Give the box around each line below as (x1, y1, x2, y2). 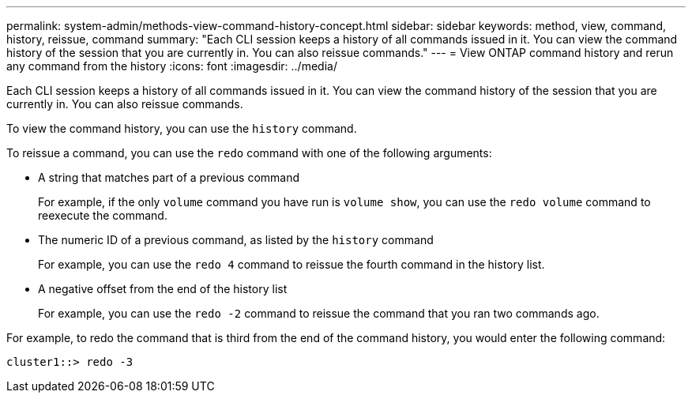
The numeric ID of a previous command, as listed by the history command (38, 233, 434, 247)
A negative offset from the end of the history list (38, 282, 288, 295)
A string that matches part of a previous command (38, 171, 300, 184)
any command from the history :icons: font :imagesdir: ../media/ (6, 59, 337, 73)
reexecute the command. (38, 209, 167, 222)
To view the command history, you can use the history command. (6, 122, 357, 135)
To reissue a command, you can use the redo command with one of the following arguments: (6, 146, 492, 160)
